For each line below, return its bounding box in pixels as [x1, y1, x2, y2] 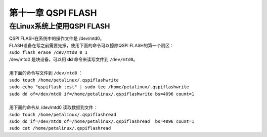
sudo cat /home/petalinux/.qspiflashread [9, 126, 111, 131]
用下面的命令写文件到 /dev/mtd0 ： [9, 70, 83, 76]
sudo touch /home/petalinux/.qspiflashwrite [9, 77, 119, 83]
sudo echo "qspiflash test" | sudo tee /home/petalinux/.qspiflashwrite [9, 84, 189, 90]
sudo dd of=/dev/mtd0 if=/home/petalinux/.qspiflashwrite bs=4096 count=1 [9, 91, 195, 97]
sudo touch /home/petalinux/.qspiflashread [9, 111, 116, 117]
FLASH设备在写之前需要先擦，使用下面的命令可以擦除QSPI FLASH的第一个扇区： [9, 42, 174, 48]
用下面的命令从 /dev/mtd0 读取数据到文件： [9, 104, 98, 110]
